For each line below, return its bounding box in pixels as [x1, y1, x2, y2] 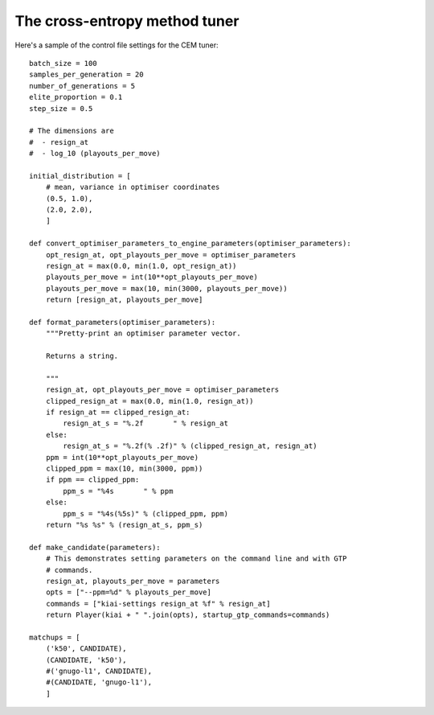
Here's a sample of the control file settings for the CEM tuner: [14, 40, 219, 50]
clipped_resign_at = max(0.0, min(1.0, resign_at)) [45, 397, 254, 405]
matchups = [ [29, 632, 80, 642]
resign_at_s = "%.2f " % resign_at [63, 419, 229, 428]
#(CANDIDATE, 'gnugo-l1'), [45, 678, 153, 687]
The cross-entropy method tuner [14, 12, 240, 30]
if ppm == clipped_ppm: [45, 475, 140, 484]
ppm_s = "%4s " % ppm [63, 487, 174, 495]
